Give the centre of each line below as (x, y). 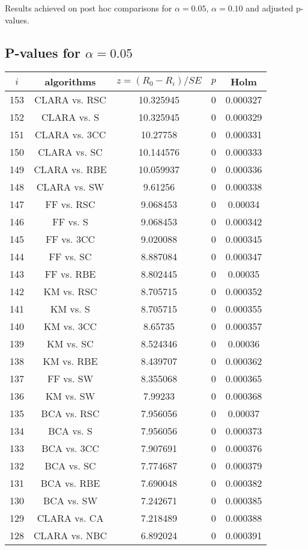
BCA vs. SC (70, 466)
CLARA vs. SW (70, 187)
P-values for (43, 52)
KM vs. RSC (70, 292)
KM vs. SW (70, 396)
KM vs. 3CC (71, 326)
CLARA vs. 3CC (70, 135)
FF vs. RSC (70, 204)
